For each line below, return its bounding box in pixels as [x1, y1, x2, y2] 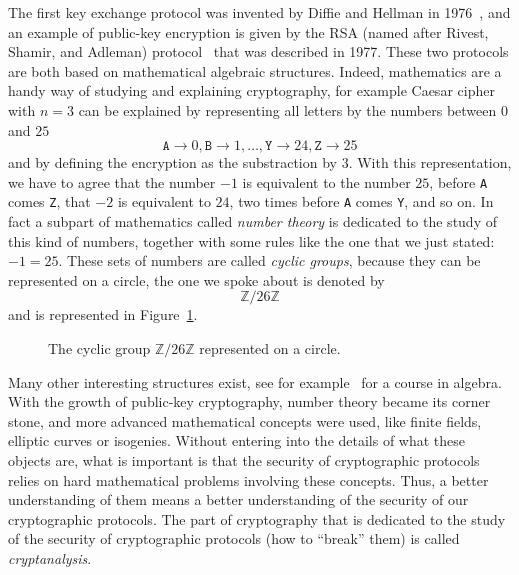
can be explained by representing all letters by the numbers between [78, 99, 497, 120]
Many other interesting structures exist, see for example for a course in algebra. [8, 371, 502, 392]
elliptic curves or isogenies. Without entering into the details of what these [8, 430, 466, 451]
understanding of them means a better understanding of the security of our [8, 489, 469, 510]
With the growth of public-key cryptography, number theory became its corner [8, 391, 491, 412]
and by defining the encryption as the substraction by [8, 152, 337, 173]
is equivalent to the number [242, 171, 411, 192]
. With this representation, [348, 152, 512, 173]
